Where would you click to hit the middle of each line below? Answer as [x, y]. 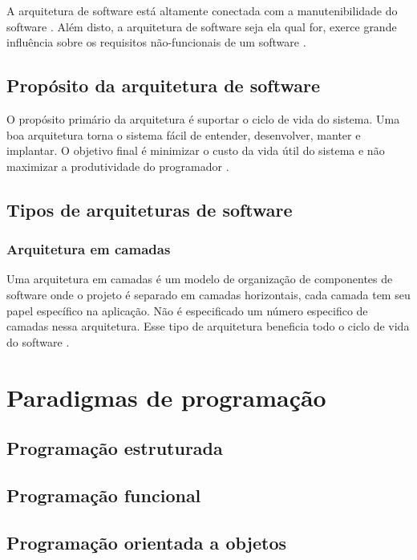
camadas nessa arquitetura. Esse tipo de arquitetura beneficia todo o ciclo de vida [208, 326]
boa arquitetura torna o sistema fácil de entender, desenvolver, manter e [184, 134]
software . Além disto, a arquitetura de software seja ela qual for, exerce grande [202, 26]
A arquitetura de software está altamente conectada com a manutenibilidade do [202, 10]
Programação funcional [104, 495]
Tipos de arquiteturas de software [150, 209]
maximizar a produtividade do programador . [118, 166]
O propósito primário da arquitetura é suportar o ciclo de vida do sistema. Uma [203, 118]
